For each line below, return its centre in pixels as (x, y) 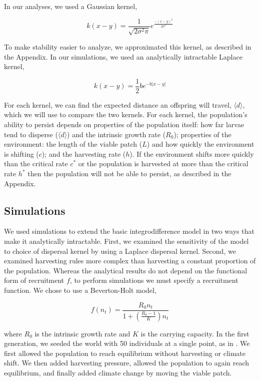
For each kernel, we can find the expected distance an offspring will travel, (118, 104)
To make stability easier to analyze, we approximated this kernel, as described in (128, 47)
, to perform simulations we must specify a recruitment (154, 280)
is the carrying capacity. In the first (195, 333)
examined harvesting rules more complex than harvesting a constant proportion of (130, 261)
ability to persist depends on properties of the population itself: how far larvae (124, 124)
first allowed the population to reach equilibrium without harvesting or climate (125, 353)
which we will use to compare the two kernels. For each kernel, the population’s (126, 114)
